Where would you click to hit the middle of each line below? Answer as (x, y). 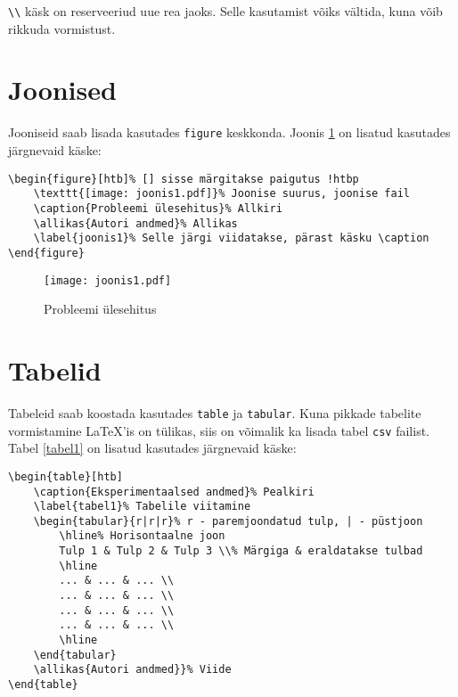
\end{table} (43, 685)
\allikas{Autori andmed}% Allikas (135, 223)
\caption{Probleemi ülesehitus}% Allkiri (158, 208)
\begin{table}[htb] (65, 476)
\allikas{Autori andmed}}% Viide (132, 670)
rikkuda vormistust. (62, 28)
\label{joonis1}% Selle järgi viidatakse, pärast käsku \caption (231, 238)
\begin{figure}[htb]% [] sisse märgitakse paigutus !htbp (184, 179)
